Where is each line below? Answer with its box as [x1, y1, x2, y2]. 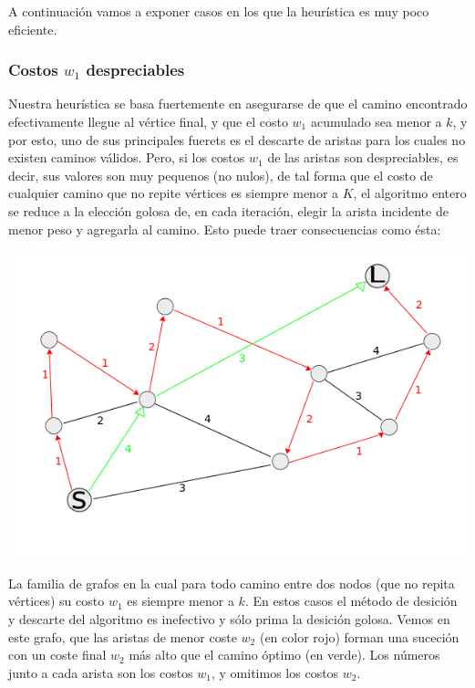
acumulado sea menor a [310, 112, 442, 130]
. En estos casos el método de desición [244, 591, 458, 610]
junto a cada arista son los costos [8, 662, 193, 682]
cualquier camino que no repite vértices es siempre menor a [8, 183, 339, 203]
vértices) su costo [8, 591, 105, 610]
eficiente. [8, 19, 57, 38]
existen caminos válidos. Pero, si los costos [8, 148, 245, 167]
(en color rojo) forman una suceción [259, 627, 460, 646]
